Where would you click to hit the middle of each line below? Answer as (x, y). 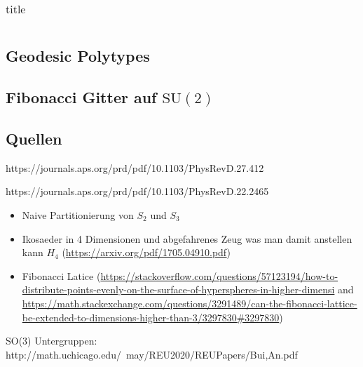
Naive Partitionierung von (78, 214)
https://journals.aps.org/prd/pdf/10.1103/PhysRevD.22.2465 (137, 191)
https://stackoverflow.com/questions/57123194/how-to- (219, 275)
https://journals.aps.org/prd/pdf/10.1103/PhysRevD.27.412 (135, 167)
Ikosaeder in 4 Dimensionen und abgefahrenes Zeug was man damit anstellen (187, 238)
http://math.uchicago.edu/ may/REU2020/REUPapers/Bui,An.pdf (152, 354)
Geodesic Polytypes (78, 56)
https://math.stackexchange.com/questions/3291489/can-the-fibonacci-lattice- (190, 303)
